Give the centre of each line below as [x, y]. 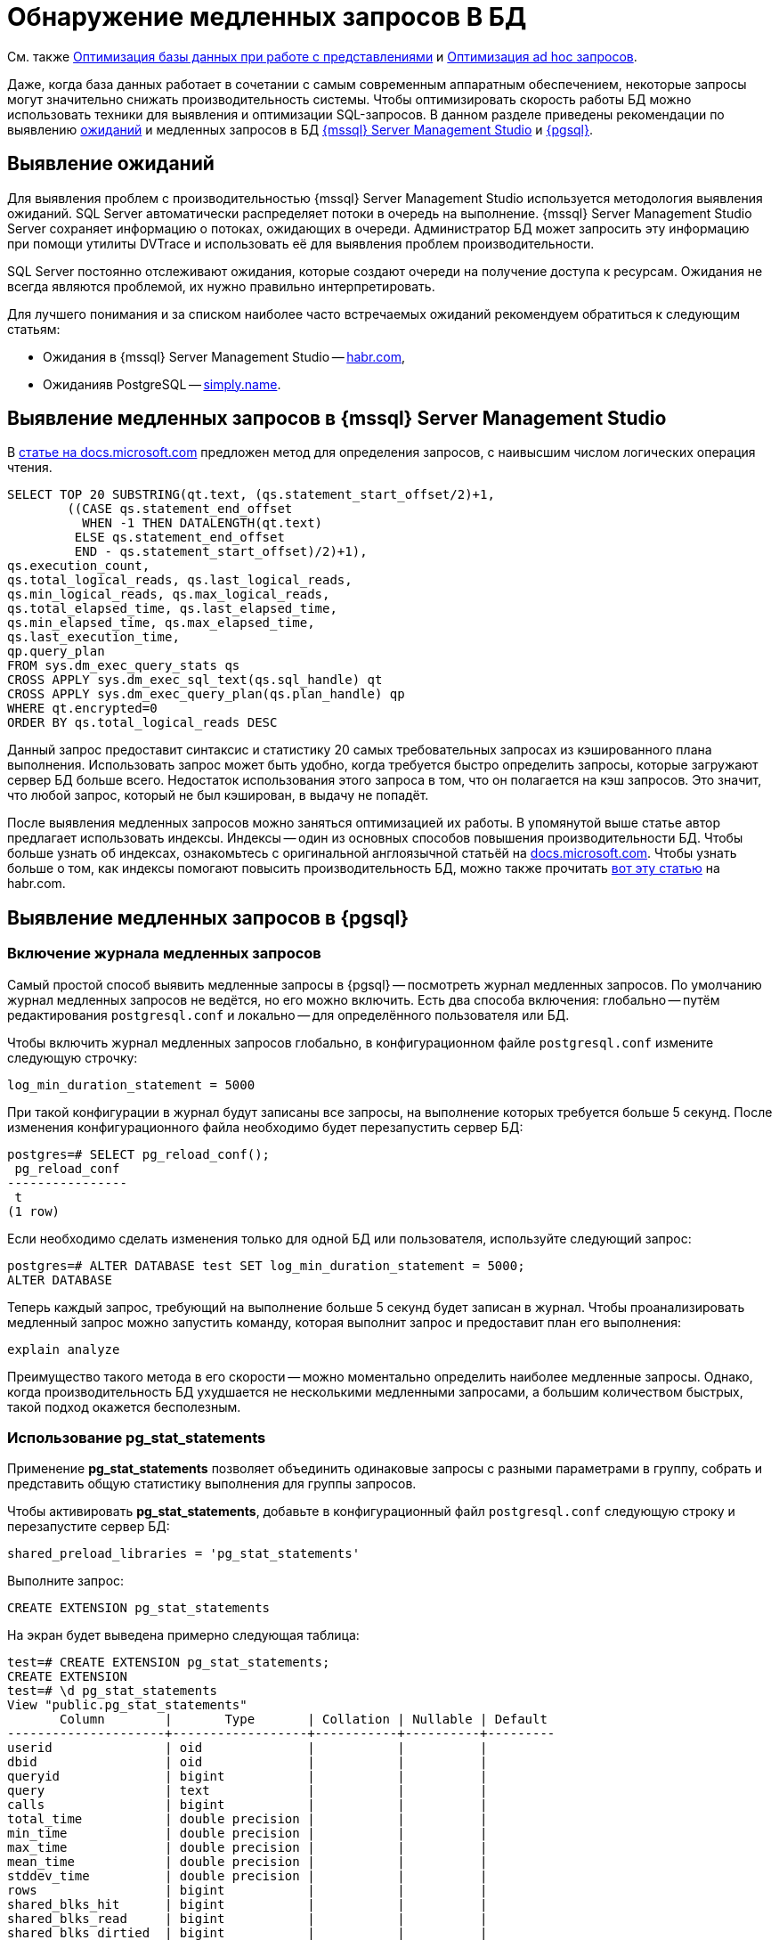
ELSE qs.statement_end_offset [179, 538]
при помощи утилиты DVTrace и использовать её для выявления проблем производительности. [301, 243]
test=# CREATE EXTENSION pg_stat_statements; [169, 1663]
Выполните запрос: [66, 1581]
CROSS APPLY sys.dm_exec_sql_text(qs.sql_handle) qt [195, 680]
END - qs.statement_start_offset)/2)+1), [221, 552]
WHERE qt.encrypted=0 [82, 709]
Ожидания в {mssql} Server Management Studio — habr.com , [224, 356]
